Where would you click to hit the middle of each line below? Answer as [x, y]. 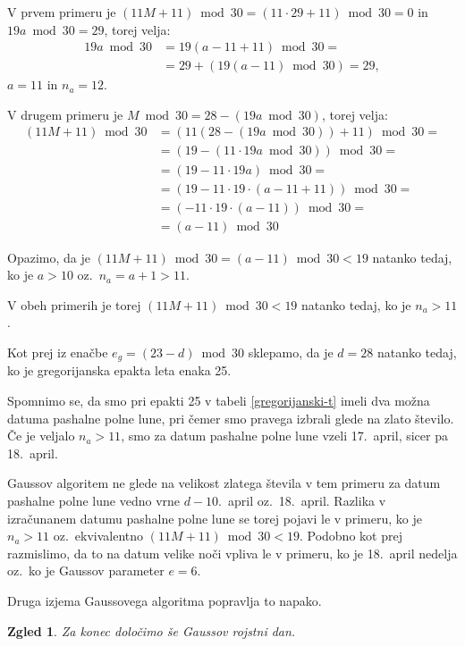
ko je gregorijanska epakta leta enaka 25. [119, 370]
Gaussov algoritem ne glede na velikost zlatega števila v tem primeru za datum [224, 483]
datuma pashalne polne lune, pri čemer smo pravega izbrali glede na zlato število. [231, 418]
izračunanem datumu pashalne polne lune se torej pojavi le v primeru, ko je [215, 518]
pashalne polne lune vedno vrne [94, 501]
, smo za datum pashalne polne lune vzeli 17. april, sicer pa [284, 436]
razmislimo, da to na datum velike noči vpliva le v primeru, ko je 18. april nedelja [232, 553]
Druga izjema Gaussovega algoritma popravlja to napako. [165, 600]
